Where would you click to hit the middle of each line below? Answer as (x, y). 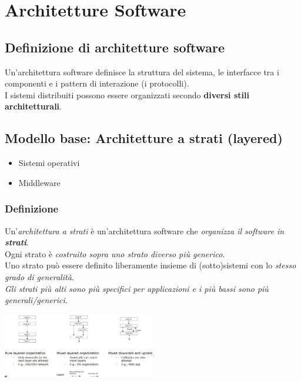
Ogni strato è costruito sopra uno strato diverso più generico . (115, 253)
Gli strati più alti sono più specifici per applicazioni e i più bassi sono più (137, 288)
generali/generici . (36, 300)
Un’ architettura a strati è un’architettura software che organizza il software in (145, 230)
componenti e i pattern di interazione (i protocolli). (97, 83)
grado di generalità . (39, 276)
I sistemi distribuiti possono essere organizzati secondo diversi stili (127, 94)
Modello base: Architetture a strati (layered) (144, 138)
